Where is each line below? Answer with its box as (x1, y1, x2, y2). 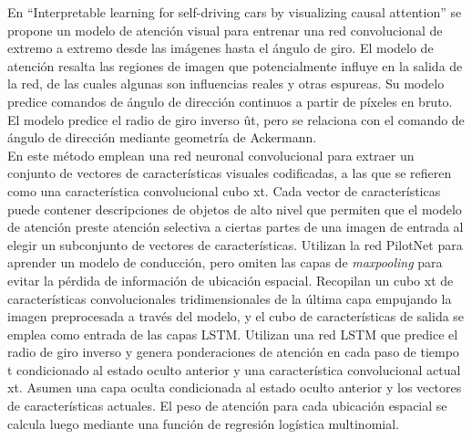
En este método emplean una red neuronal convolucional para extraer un (7, 145, 415, 164)
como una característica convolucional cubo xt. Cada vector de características (7, 181, 441, 200)
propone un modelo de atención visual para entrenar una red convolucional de (7, 20, 443, 39)
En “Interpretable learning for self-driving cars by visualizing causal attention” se (7, 3, 462, 21)
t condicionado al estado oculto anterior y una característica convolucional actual (7, 360, 461, 379)
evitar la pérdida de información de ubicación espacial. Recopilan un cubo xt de (7, 270, 454, 289)
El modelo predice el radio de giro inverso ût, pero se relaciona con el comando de (7, 110, 465, 129)
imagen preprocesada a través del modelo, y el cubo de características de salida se (7, 307, 465, 326)
